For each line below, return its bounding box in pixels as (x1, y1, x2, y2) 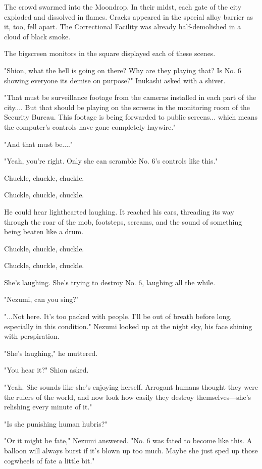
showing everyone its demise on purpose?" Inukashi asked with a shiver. (4, 75, 226, 85)
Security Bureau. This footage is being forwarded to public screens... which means (4, 112, 258, 122)
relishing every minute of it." (4, 401, 92, 412)
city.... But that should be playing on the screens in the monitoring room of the (4, 101, 250, 112)
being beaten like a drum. (4, 226, 84, 237)
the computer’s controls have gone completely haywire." (4, 121, 176, 132)
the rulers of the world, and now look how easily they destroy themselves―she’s (4, 391, 251, 402)
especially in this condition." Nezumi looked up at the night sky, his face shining (4, 321, 252, 331)
